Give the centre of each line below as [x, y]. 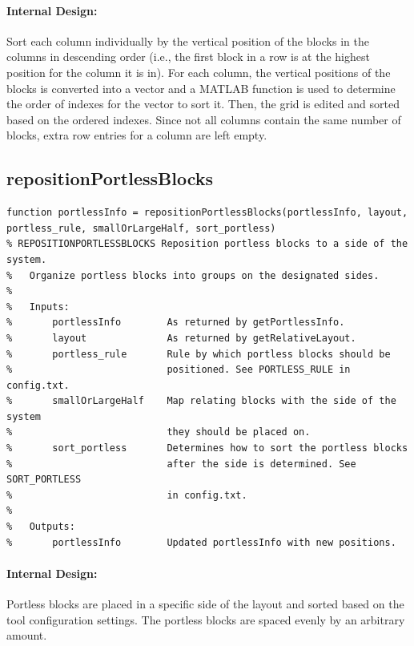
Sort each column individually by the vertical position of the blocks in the [188, 40]
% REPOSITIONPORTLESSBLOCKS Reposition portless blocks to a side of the [207, 244]
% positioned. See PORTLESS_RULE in [179, 370]
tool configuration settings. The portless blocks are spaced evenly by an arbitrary [206, 619]
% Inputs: [38, 307]
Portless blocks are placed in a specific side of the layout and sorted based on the [205, 604]
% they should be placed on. [159, 432]
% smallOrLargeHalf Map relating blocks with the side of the [201, 401]
